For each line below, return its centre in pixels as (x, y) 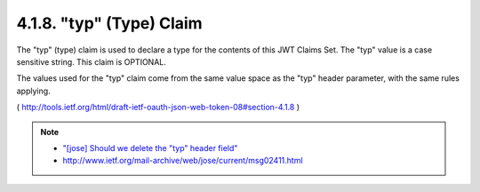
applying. (33, 91)
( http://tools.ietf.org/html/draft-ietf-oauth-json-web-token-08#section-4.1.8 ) (158, 108)
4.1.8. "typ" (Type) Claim (110, 23)
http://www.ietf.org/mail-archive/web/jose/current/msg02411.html (183, 161)
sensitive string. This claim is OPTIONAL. (91, 61)
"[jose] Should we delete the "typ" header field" (150, 148)
